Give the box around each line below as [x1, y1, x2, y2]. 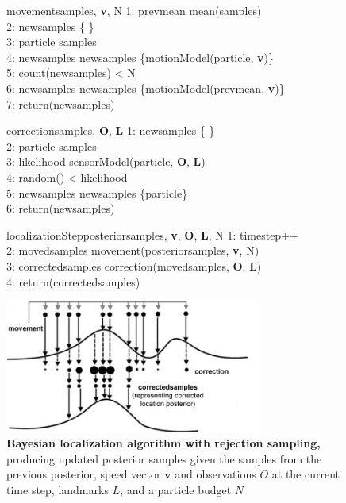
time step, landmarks [6, 482, 109, 497]
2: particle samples [6, 137, 97, 154]
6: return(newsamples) [6, 200, 115, 217]
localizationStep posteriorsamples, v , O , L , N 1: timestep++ [6, 226, 298, 243]
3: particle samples [6, 33, 97, 50]
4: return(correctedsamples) [6, 273, 140, 290]
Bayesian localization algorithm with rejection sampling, [6, 435, 321, 451]
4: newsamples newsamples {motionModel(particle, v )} [6, 48, 275, 65]
